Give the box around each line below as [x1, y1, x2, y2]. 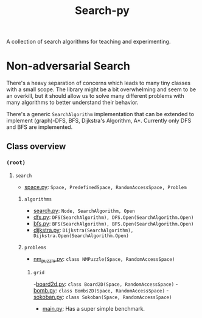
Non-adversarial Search [6, 59, 131, 73]
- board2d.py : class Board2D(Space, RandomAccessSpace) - [33, 280, 178, 288]
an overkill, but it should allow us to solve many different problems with [6, 92, 184, 100]
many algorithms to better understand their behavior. [6, 99, 139, 106]
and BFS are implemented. [6, 123, 73, 131]
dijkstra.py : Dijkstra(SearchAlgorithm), [33, 226, 134, 233]
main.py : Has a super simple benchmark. [42, 305, 145, 312]
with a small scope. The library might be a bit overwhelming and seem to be [6, 86, 197, 93]
